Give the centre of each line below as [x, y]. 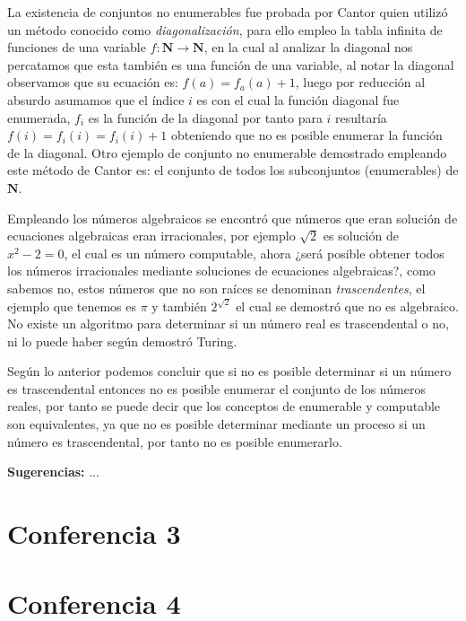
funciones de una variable [77, 47]
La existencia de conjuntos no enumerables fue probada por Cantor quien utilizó [228, 12]
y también [179, 306]
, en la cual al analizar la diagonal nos [308, 47]
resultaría [361, 117]
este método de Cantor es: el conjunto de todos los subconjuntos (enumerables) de [233, 170]
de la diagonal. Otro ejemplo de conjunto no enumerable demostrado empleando [227, 152]
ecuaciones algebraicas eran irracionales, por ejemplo [151, 236]
